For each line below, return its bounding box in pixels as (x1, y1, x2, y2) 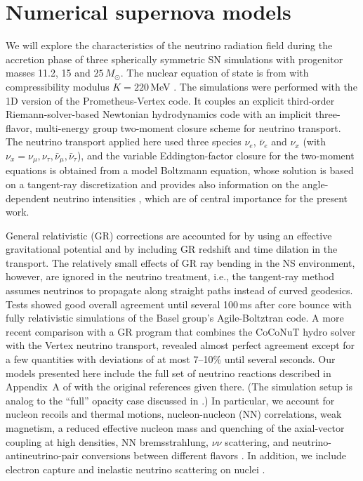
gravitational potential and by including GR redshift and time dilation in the (6, 242, 338, 256)
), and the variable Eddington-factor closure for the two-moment (77, 147, 355, 162)
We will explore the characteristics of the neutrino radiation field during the (6, 38, 333, 53)
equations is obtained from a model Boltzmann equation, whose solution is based (6, 163, 354, 178)
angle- (302, 176, 329, 191)
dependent (6, 190, 51, 205)
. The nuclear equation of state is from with (120, 65, 309, 80)
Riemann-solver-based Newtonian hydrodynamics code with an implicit (6, 107, 312, 121)
